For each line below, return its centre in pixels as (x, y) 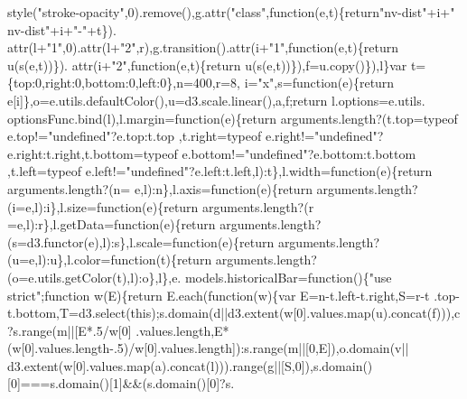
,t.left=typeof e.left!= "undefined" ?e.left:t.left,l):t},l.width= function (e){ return (220, 171)
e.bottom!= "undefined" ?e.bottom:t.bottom (299, 153)
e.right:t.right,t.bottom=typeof (93, 153)
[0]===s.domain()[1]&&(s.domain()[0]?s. (121, 383)
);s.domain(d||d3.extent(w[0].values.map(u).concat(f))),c (306, 313)
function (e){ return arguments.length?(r (205, 206)
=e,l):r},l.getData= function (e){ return (112, 224)
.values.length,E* (182, 330)
